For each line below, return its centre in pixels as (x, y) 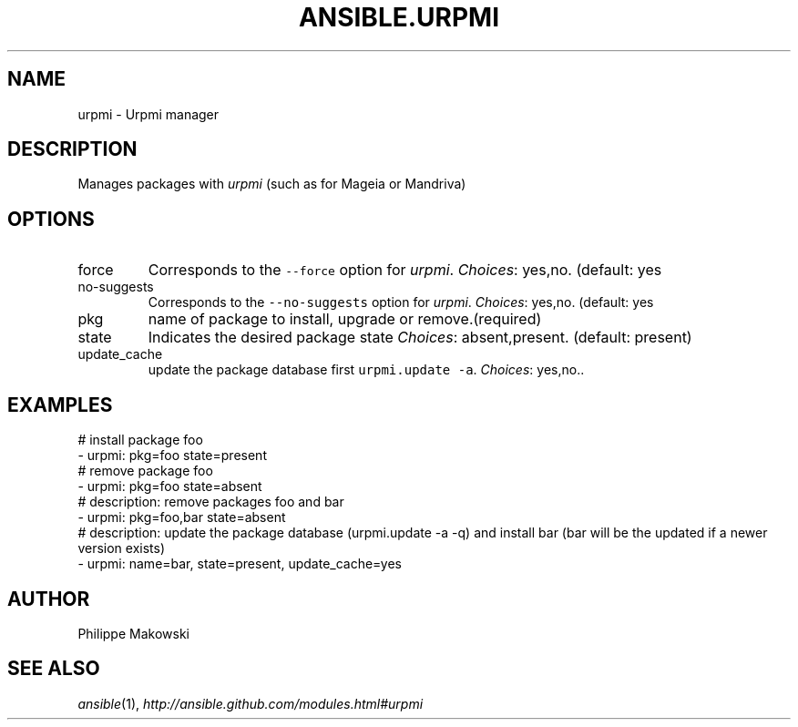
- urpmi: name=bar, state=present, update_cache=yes (240, 564)
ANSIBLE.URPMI (399, 17)
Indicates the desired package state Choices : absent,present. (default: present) (420, 338)
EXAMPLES (60, 404)
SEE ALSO (54, 669)
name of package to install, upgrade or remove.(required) (345, 319)
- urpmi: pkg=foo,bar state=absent (182, 517)
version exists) (122, 548)
